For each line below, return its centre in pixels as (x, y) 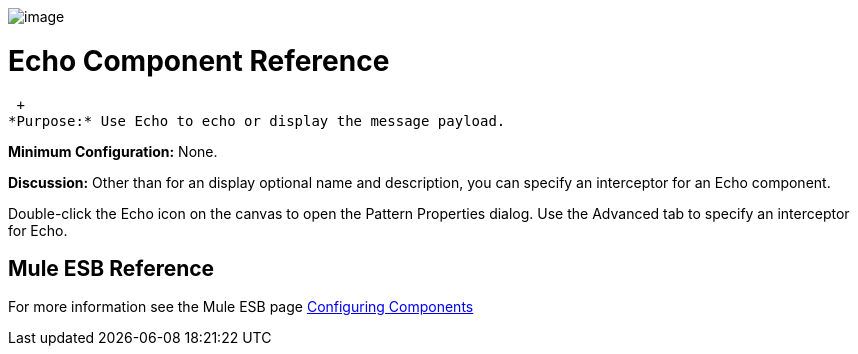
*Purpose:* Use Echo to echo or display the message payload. (257, 120)
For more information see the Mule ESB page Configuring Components (241, 307)
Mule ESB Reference (111, 268)
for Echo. (38, 230)
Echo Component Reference (199, 60)
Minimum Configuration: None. (113, 151)
